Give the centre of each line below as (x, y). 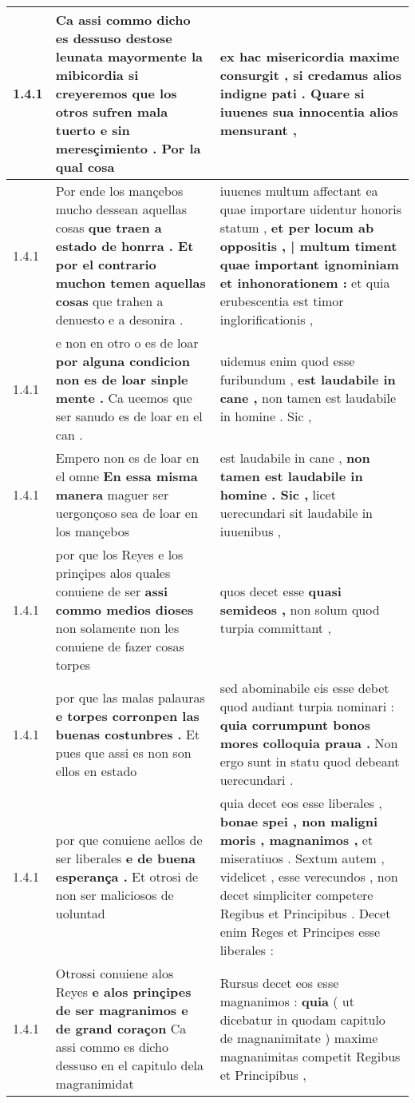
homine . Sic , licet (278, 494)
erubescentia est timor (282, 301)
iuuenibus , (251, 531)
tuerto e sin (93, 130)
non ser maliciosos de (115, 895)
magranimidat (95, 1083)
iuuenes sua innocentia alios (309, 111)
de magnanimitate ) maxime (299, 1037)
